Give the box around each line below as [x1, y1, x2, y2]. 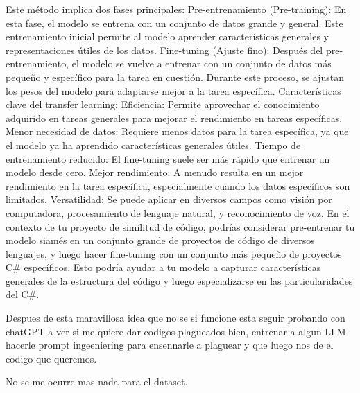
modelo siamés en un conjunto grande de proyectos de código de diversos [6, 233, 315, 247]
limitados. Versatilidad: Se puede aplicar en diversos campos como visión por [6, 192, 332, 207]
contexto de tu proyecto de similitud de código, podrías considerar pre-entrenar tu [6, 219, 355, 234]
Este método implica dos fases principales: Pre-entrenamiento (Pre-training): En [6, 2, 347, 16]
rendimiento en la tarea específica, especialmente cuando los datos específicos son [6, 178, 350, 193]
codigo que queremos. [6, 351, 97, 365]
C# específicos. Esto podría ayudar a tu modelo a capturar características [6, 260, 321, 274]
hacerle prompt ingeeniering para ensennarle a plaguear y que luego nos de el [6, 338, 334, 352]
